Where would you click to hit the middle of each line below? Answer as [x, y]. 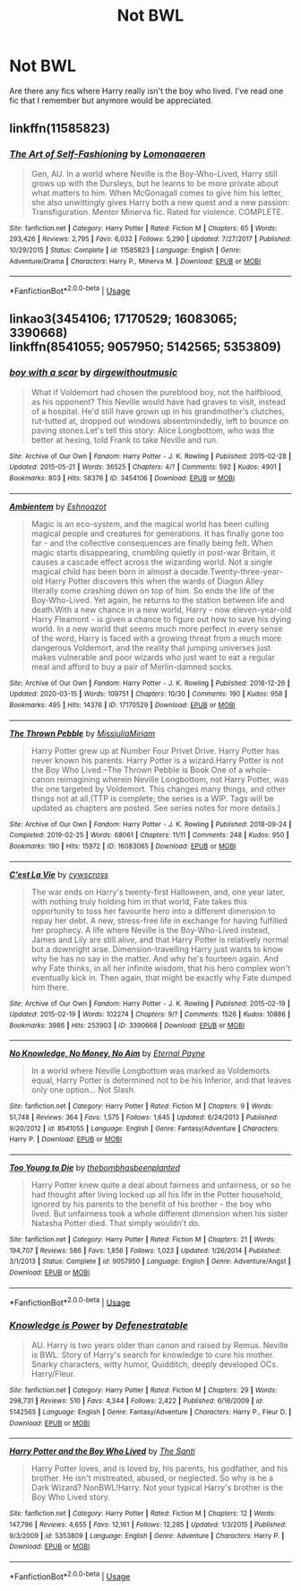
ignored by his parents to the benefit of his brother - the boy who [151, 1204]
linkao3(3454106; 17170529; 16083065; [124, 319]
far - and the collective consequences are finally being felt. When [152, 542]
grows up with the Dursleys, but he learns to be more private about [155, 183]
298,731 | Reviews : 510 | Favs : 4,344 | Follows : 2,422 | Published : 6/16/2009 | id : [137, 1401]
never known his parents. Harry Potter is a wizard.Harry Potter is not [157, 760]
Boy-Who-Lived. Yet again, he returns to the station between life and [158, 600]
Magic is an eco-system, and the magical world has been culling [150, 523]
